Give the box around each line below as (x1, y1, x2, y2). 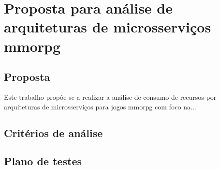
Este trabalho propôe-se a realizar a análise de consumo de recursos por (4, 92, 217, 102)
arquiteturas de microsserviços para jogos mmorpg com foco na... (4, 101, 196, 111)
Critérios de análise (4, 125, 103, 140)
